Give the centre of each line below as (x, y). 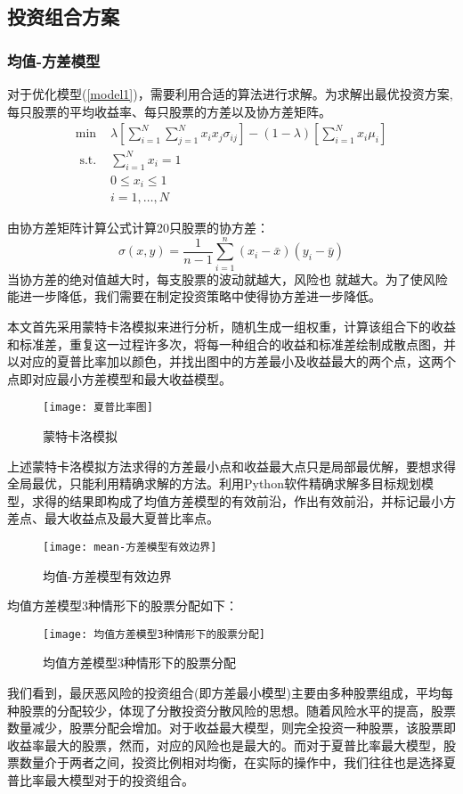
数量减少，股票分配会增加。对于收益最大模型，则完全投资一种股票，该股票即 (231, 728)
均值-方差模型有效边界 (107, 575)
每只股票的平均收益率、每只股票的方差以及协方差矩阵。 (169, 111)
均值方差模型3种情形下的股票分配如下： (122, 606)
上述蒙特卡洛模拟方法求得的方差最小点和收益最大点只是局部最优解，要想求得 (231, 466)
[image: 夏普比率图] (98, 408)
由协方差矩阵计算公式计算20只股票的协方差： (138, 228)
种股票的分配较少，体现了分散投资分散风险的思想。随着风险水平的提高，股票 (231, 710)
